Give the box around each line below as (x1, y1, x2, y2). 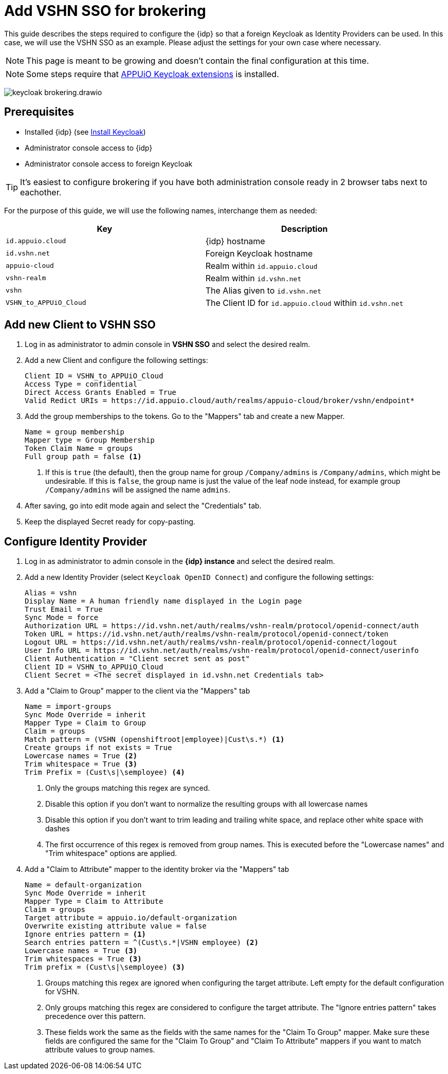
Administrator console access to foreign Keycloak (25, 159, 193, 168)
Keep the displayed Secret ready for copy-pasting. (25, 517, 196, 526)
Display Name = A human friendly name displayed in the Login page (25, 597, 302, 606)
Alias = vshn (25, 589, 77, 597)
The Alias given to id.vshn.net (205, 285, 322, 296)
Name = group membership (25, 428, 124, 436)
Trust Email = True (25, 605, 103, 614)
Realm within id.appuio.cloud (205, 260, 318, 271)
